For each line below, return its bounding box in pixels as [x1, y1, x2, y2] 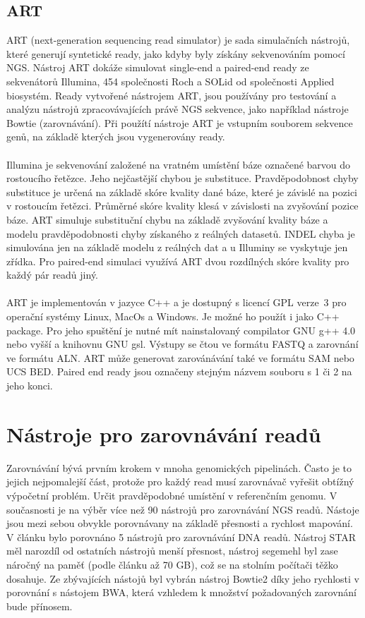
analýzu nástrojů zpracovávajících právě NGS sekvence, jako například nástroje [6, 102, 349, 116]
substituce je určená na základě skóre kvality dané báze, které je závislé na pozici [6, 184, 357, 199]
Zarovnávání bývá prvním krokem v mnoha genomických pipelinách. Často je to [6, 460, 352, 475]
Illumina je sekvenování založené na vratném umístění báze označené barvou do [6, 157, 351, 171]
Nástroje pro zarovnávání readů [6, 419, 321, 448]
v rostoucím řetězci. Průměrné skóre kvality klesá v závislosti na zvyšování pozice [6, 198, 359, 213]
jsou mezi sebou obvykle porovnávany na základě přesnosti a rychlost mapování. [6, 516, 353, 531]
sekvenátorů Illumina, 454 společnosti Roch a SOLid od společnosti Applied [6, 73, 335, 88]
